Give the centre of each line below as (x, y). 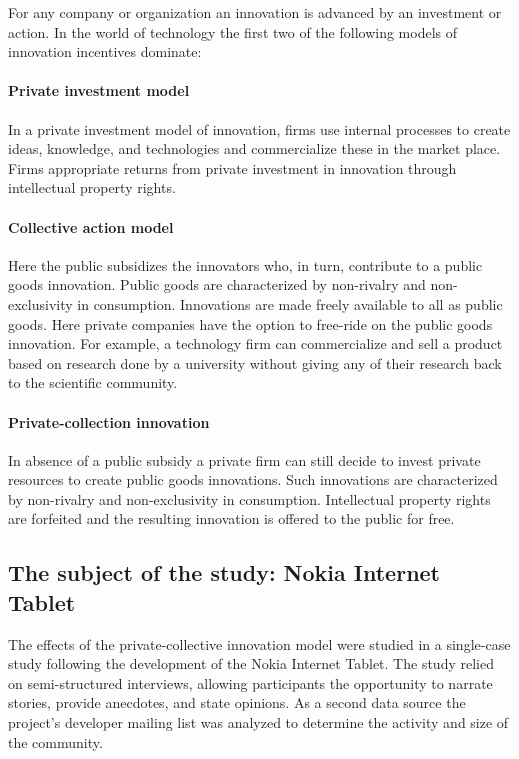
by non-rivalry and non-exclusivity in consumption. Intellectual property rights (249, 498)
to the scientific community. (93, 382)
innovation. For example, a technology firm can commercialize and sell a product (255, 343)
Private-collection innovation (109, 421)
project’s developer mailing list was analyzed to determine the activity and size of (258, 722)
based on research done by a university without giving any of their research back (255, 362)
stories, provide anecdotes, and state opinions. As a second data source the (237, 702)
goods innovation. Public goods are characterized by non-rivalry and (217, 284)
